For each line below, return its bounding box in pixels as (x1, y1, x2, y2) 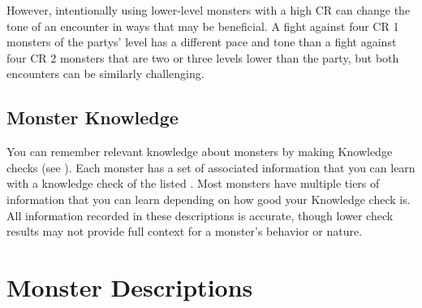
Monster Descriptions (6, 270, 253, 303)
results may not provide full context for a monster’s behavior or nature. (6, 223, 363, 240)
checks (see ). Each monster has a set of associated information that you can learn (6, 158, 416, 176)
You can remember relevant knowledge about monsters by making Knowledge (6, 143, 393, 160)
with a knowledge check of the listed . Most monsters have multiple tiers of (6, 175, 380, 192)
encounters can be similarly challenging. (6, 65, 205, 82)
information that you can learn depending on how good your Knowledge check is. (6, 190, 411, 207)
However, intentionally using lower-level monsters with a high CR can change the (6, 2, 411, 18)
